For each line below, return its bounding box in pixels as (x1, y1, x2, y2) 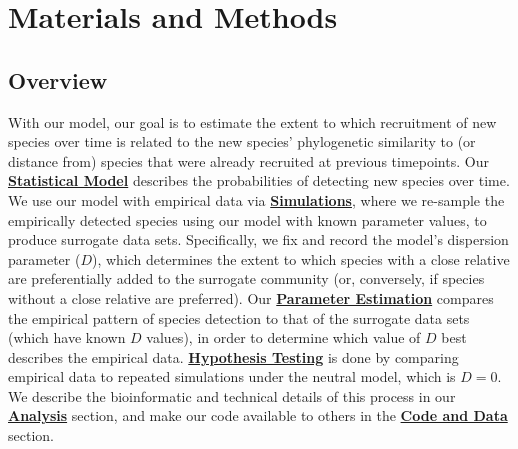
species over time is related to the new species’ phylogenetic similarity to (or (8, 131, 476, 152)
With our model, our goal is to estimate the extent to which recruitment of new (8, 111, 497, 132)
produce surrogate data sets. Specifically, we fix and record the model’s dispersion (8, 229, 509, 250)
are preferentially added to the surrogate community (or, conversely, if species (8, 268, 485, 289)
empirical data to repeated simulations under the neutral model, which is (8, 366, 456, 387)
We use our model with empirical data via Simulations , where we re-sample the (8, 189, 505, 210)
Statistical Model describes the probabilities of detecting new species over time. (8, 170, 510, 191)
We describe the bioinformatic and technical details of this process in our (8, 385, 456, 406)
